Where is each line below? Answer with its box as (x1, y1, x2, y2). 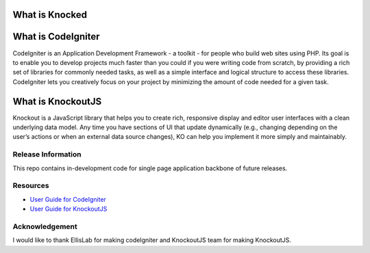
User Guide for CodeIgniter (29, 195, 106, 203)
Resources (12, 181, 49, 191)
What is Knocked (12, 9, 88, 21)
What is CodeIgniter (12, 31, 100, 42)
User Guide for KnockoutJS (29, 205, 108, 213)
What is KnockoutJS (12, 96, 102, 107)
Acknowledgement (12, 222, 78, 231)
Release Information (12, 150, 82, 159)
